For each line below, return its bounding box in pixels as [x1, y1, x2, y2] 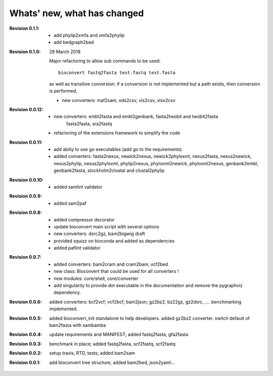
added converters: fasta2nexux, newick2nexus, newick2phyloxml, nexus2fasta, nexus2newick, [54, 153, 252, 159]
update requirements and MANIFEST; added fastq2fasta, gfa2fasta [49, 332, 189, 338]
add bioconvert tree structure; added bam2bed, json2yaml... [49, 359, 175, 365]
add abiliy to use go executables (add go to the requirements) [54, 147, 182, 153]
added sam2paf [54, 200, 87, 206]
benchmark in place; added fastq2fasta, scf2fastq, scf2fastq [49, 341, 176, 347]
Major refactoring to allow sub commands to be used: [49, 58, 161, 64]
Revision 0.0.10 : [9, 177, 44, 183]
